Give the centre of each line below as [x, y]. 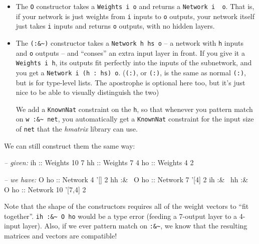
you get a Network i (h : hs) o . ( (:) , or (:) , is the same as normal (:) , [131, 72]
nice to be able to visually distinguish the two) [87, 92]
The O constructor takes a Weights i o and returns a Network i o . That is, [135, 6]
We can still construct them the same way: [70, 145]
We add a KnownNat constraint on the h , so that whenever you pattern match [134, 109]
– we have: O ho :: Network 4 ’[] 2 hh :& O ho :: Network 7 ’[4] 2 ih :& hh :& [126, 179]
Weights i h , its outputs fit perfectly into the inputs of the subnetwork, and [134, 63]
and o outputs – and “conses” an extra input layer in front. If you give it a [130, 52]
